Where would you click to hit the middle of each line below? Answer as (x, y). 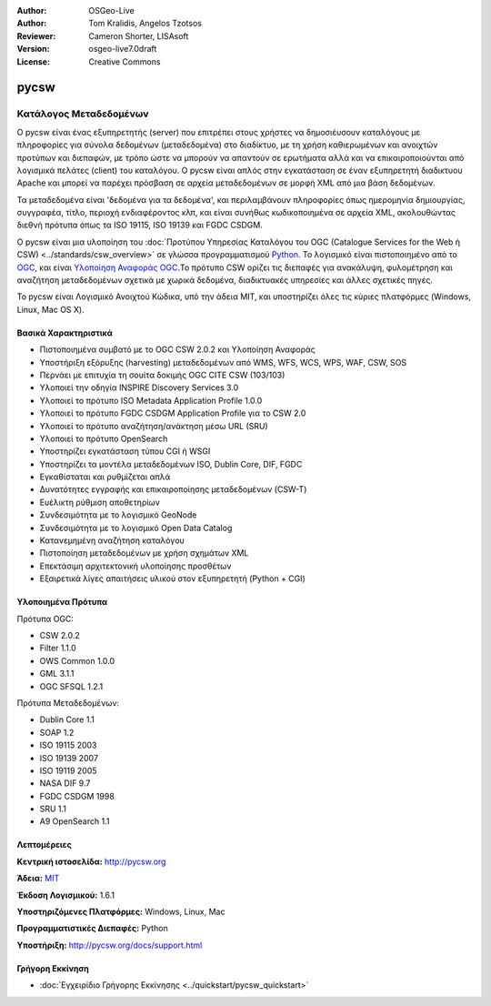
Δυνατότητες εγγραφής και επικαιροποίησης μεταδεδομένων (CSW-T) (173, 489)
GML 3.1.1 (57, 674)
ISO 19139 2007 (69, 758)
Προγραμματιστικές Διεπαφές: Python (92, 929)
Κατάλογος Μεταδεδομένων (83, 114)
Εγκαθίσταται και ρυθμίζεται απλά (105, 477)
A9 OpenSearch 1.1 (75, 821)
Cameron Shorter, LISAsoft (139, 35)
